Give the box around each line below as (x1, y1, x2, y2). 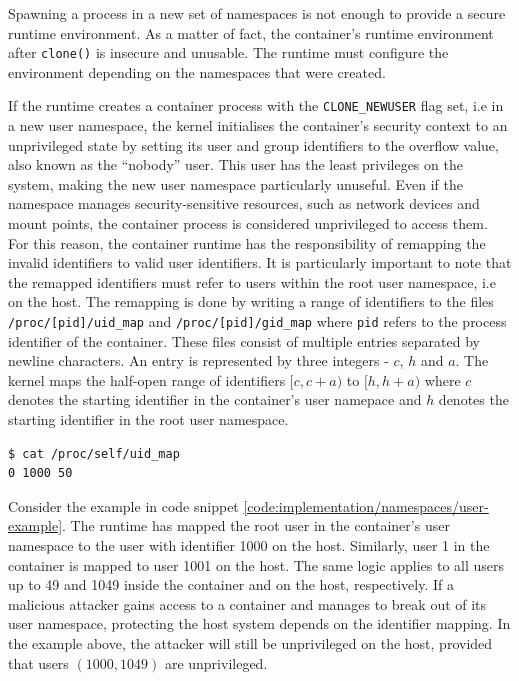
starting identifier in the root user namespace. (8, 409, 289, 430)
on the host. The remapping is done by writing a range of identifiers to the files (8, 291, 494, 312)
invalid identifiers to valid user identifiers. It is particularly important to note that (8, 252, 512, 273)
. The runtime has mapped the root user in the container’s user (62, 515, 450, 536)
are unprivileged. (164, 652, 268, 673)
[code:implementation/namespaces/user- (243, 495, 489, 516)
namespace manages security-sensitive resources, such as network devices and (8, 193, 480, 214)
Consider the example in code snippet (8, 495, 239, 516)
